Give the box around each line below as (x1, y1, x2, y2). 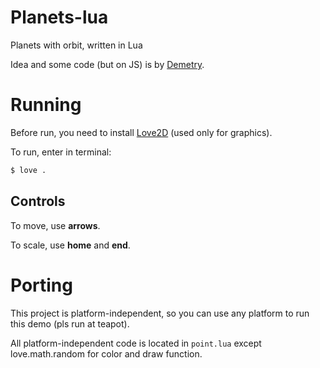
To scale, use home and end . (10, 239, 131, 251)
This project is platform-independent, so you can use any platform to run (10, 307, 310, 319)
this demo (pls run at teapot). (10, 317, 130, 330)
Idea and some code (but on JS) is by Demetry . (10, 58, 205, 70)
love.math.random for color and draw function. (10, 347, 203, 360)
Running (10, 94, 82, 116)
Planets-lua (10, 6, 109, 29)
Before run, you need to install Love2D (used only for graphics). (10, 126, 273, 138)
